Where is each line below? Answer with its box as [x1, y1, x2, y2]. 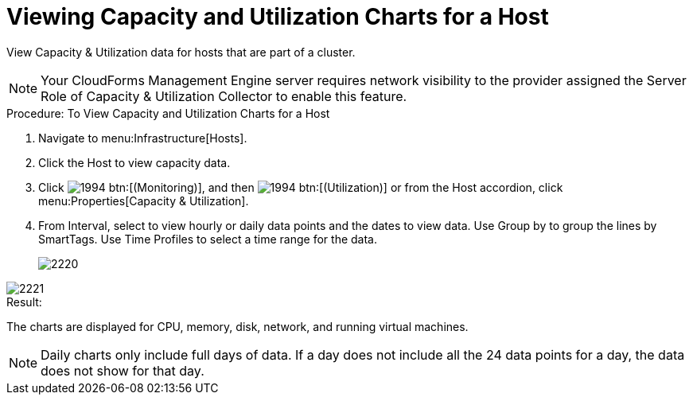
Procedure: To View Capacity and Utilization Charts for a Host [6, 106, 330, 120]
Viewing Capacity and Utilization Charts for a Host [6, 3, 549, 30]
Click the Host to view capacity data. [38, 155, 231, 169]
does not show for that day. [41, 362, 204, 379]
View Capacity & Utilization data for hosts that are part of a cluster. [6, 45, 356, 59]
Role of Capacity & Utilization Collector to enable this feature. [41, 88, 407, 104]
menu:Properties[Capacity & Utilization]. [38, 193, 249, 208]
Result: [6, 294, 42, 309]
